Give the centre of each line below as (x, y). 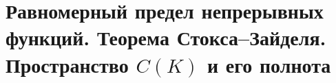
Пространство (67, 64)
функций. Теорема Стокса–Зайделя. (166, 37)
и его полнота (269, 64)
